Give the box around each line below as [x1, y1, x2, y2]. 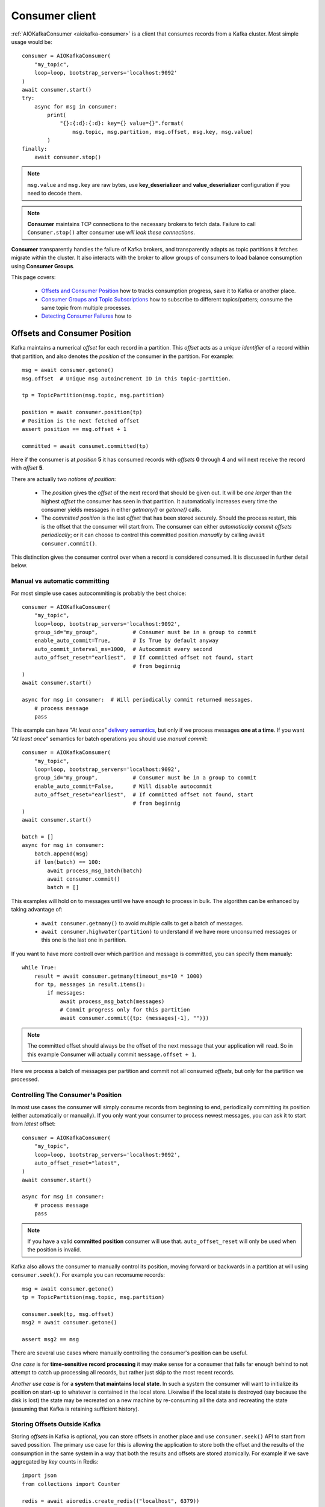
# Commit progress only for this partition [60, 1007, 190, 1013]
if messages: [47, 989, 85, 996]
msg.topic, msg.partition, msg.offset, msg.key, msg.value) [72, 128, 254, 135]
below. [11, 562, 28, 569]
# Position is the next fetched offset [22, 417, 140, 424]
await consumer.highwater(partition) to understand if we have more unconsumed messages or [41, 928, 297, 935]
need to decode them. [27, 190, 82, 197]
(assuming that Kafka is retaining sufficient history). [11, 1405, 140, 1412]
